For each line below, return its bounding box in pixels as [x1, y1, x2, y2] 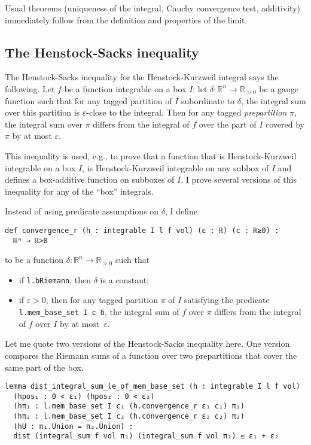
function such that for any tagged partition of [5, 94, 172, 107]
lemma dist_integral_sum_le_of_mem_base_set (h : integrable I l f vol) [5, 382, 300, 391]
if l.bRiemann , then [19, 273, 92, 286]
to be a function [5, 253, 64, 266]
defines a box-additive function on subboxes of [5, 173, 175, 186]
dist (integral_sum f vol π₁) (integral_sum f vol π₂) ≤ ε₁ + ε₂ [13, 432, 279, 441]
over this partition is [5, 106, 80, 119]
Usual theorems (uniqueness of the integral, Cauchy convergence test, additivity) [5, 2, 300, 14]
